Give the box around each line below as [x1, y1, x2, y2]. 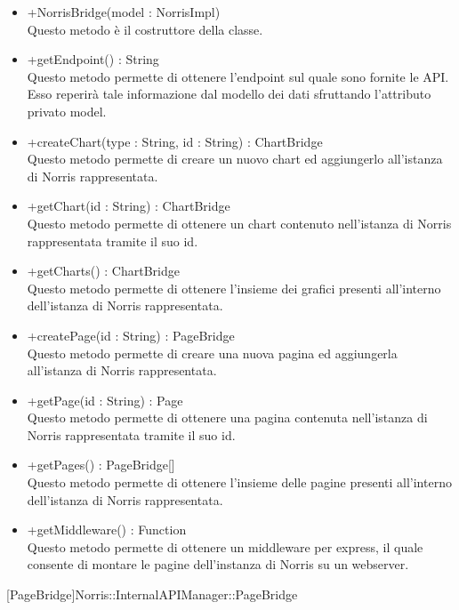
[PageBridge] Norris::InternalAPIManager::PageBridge [6, 585, 298, 604]
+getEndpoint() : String [27, 50, 159, 68]
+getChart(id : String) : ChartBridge [27, 197, 230, 215]
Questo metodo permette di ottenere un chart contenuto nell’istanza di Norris [27, 213, 452, 232]
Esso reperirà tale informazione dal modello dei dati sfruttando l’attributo [27, 84, 431, 103]
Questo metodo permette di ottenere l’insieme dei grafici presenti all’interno [27, 278, 441, 297]
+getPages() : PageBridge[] [27, 455, 175, 474]
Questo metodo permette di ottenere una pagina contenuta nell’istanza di [27, 408, 428, 427]
